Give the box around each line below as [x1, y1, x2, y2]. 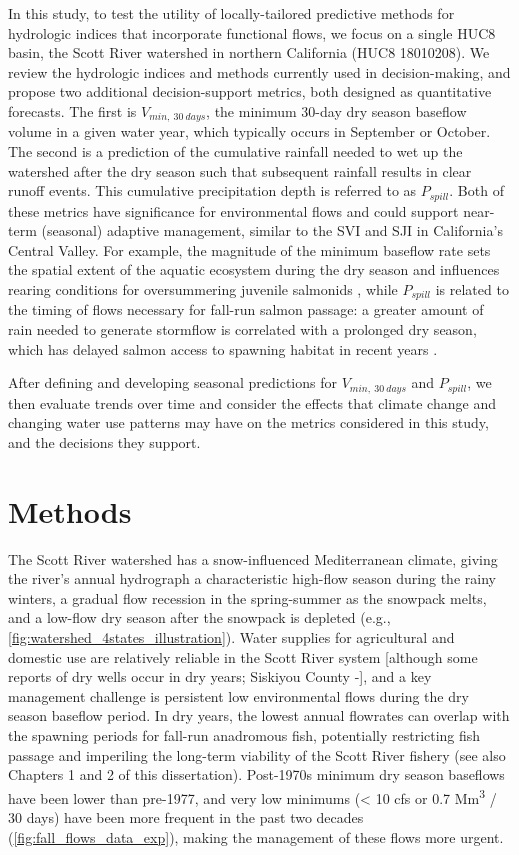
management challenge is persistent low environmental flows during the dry [8, 685, 469, 706]
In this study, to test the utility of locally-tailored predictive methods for [8, 3, 455, 23]
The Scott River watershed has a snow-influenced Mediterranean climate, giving [8, 548, 498, 569]
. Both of [449, 180, 504, 201]
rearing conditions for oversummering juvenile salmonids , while [8, 279, 398, 300]
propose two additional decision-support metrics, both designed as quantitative [8, 81, 492, 102]
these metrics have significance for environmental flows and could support [8, 200, 459, 221]
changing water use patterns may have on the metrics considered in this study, [8, 412, 489, 433]
